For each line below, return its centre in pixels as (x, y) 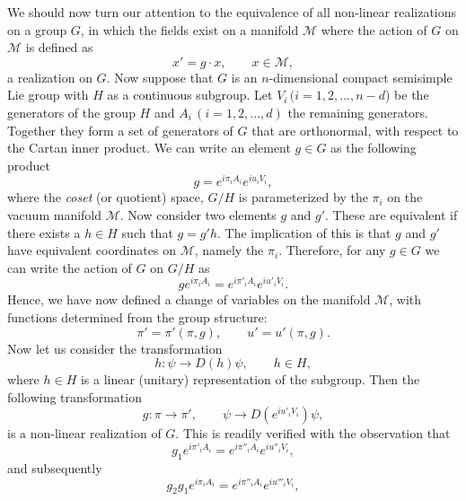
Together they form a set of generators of (120, 130)
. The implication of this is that (304, 232)
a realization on (50, 77)
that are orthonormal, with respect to (355, 130)
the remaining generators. (358, 112)
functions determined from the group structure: (137, 317)
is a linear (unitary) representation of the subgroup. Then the (250, 379)
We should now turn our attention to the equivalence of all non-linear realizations (232, 12)
